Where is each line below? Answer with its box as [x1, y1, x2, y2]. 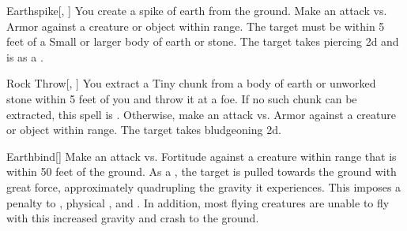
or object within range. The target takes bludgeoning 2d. [6, 121, 281, 138]
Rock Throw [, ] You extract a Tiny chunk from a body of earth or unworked [6, 75, 376, 91]
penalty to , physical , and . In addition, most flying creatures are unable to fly [6, 194, 390, 211]
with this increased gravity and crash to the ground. [6, 210, 259, 226]
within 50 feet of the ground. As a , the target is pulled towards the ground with [6, 163, 397, 180]
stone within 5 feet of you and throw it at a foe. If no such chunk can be [6, 90, 357, 106]
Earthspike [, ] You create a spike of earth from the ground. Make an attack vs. [6, 2, 387, 18]
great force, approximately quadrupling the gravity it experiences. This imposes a [6, 178, 401, 195]
